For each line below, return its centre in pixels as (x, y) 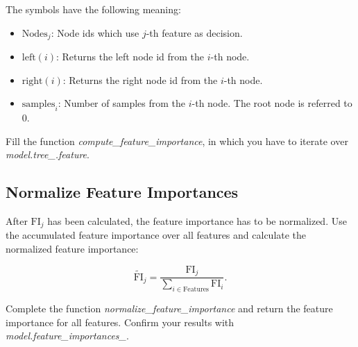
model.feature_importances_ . (67, 336)
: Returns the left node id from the (130, 57)
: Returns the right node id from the (140, 79)
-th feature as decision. (194, 32)
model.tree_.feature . (48, 154)
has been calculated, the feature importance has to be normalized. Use (197, 221)
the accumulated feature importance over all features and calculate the (156, 235)
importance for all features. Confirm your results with (120, 322)
